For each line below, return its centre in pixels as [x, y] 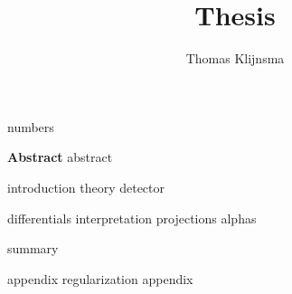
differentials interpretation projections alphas [132, 218]
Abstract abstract [60, 157]
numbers [31, 126]
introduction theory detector [86, 187]
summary [33, 248]
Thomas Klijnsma [235, 58]
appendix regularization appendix [100, 278]
